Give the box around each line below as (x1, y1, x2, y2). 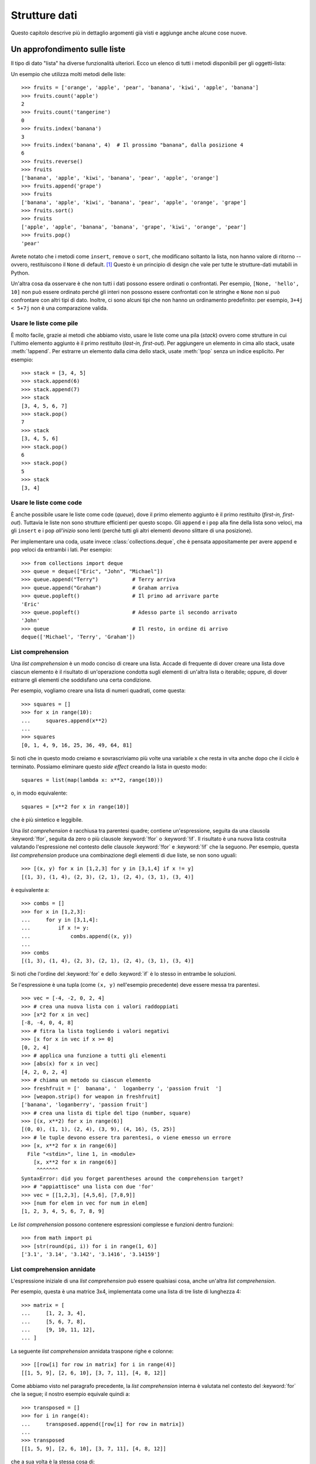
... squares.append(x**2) (21, 717, 108, 724)
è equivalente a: (11, 886, 50, 893)
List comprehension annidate (11, 1265, 96, 1273)
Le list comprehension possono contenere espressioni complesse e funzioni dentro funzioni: (11, 1221, 234, 1228)
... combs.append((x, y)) (21, 933, 133, 939)
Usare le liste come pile (11, 319, 78, 327)
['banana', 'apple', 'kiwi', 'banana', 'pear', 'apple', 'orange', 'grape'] (21, 199, 247, 206)
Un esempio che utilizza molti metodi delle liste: (11, 70, 126, 77)
